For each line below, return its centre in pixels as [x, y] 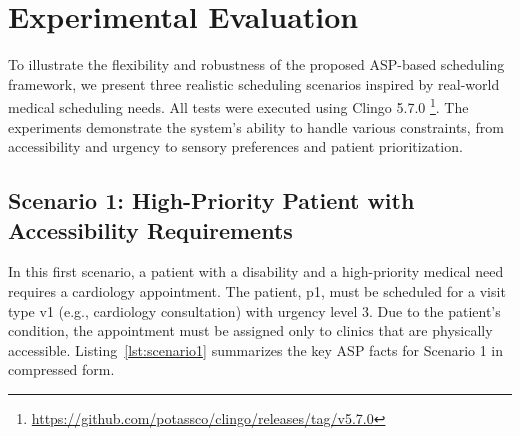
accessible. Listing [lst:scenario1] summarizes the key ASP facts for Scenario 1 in [256, 349]
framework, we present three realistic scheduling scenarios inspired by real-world [254, 83]
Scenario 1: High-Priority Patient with [211, 200]
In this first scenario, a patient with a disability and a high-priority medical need [256, 271]
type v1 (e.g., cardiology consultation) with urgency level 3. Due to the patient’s [254, 310]
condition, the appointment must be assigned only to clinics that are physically [250, 330]
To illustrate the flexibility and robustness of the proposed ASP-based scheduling [256, 64]
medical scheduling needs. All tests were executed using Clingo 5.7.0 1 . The [238, 105]
